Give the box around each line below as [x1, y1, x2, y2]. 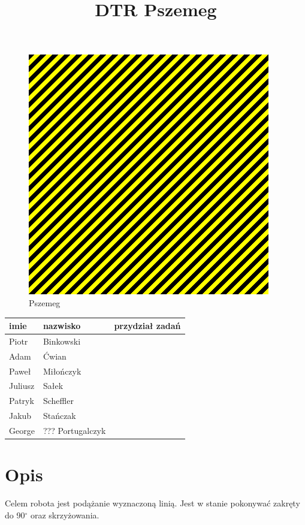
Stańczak [43, 409, 76, 422]
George [9, 424, 35, 436]
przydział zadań [114, 319, 181, 332]
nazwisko [43, 319, 81, 332]
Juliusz [9, 379, 35, 392]
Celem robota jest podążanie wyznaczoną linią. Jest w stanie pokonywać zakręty [5, 497, 300, 509]
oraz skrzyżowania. [30, 508, 99, 521]
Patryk [9, 394, 34, 407]
